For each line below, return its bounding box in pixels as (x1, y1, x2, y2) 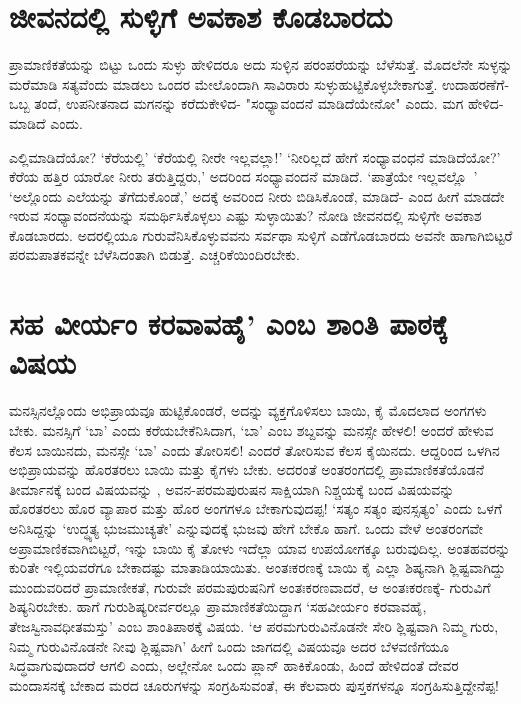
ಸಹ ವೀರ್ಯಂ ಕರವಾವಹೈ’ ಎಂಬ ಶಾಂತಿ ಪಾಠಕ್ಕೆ (9, 303, 448, 344)
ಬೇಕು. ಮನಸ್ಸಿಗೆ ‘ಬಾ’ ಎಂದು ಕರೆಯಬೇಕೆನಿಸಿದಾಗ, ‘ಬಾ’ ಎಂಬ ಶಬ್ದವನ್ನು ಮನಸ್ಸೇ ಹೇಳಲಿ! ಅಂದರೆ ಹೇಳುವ (9, 419, 494, 440)
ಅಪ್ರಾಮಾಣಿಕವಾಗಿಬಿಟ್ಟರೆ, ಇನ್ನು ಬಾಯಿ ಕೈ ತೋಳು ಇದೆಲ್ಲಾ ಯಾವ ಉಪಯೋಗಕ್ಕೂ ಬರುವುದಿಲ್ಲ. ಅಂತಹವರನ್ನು (9, 537, 511, 558)
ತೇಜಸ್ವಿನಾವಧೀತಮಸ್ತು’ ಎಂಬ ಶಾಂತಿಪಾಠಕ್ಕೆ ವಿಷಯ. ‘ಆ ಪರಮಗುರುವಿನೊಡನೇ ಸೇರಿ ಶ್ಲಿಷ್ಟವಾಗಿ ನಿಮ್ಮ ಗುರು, (9, 615, 499, 636)
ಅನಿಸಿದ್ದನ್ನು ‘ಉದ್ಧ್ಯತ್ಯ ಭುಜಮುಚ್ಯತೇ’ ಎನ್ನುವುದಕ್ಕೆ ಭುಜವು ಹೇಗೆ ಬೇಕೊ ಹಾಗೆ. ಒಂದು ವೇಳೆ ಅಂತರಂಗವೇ (9, 517, 484, 538)
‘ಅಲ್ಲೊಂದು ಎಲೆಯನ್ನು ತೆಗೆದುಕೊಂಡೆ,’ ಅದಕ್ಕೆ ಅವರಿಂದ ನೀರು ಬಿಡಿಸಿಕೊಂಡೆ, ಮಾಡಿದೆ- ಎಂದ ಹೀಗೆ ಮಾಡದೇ (9, 185, 505, 206)
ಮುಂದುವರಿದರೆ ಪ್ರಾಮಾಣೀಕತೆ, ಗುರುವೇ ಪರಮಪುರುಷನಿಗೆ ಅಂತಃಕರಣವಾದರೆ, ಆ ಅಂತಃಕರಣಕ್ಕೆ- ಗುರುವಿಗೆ (9, 576, 491, 597)
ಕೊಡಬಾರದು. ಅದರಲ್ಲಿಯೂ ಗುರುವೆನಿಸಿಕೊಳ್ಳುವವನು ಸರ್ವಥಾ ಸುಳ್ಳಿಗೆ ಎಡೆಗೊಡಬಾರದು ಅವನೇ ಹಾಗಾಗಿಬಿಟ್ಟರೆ (9, 224, 513, 245)
